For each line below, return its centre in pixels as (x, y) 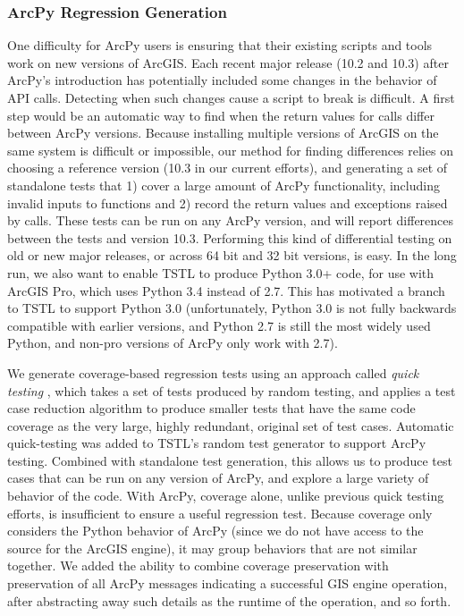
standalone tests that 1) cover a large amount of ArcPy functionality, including (224, 185)
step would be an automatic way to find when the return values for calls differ (221, 115)
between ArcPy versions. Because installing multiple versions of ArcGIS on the (223, 133)
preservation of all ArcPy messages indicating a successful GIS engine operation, (228, 583)
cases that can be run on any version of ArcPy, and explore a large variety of (218, 478)
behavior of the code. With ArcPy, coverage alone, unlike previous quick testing (226, 496)
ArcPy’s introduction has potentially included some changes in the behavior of (222, 80)
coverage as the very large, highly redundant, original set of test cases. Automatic (231, 425)
